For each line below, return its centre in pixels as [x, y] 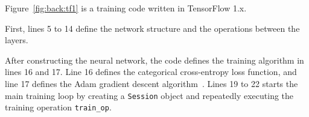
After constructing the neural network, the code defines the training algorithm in [154, 60]
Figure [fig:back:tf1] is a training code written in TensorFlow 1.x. [126, 8]
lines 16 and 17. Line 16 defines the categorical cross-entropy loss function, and [151, 72]
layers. [17, 40]
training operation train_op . [58, 107]
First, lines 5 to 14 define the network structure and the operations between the [152, 28]
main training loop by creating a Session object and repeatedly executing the [149, 95]
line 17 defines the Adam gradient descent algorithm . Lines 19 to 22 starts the [151, 83]
